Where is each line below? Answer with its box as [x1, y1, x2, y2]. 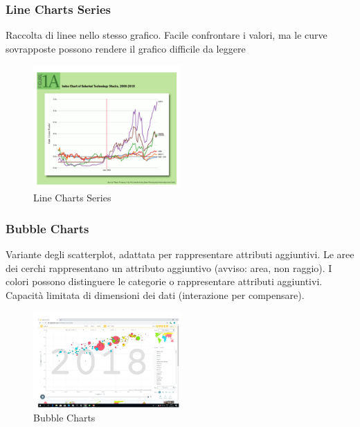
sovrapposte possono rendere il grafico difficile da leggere [6, 41, 246, 55]
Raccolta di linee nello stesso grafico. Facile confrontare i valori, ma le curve [6, 28, 327, 42]
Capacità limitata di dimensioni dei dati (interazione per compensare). [6, 287, 305, 302]
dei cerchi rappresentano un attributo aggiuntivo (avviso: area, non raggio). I [6, 260, 332, 275]
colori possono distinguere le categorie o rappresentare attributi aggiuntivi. [6, 274, 323, 289]
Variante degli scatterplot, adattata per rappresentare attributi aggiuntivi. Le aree [6, 247, 354, 262]
